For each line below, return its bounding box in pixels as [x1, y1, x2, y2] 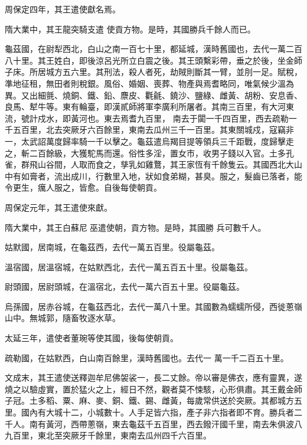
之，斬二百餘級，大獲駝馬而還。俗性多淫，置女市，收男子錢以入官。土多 [5, 146, 286, 159]
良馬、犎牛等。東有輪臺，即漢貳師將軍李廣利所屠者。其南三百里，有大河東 [5, 100, 294, 113]
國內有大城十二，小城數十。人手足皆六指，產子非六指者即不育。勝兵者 [21, 406, 294, 418]
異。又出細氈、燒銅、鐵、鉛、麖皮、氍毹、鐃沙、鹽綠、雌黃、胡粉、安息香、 [5, 89, 302, 101]
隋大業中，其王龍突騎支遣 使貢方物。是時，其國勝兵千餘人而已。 [5, 22, 256, 35]
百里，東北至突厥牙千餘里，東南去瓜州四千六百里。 [12, 429, 211, 441]
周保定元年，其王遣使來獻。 [5, 201, 112, 213]
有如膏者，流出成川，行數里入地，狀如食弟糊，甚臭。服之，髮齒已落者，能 [12, 169, 302, 182]
